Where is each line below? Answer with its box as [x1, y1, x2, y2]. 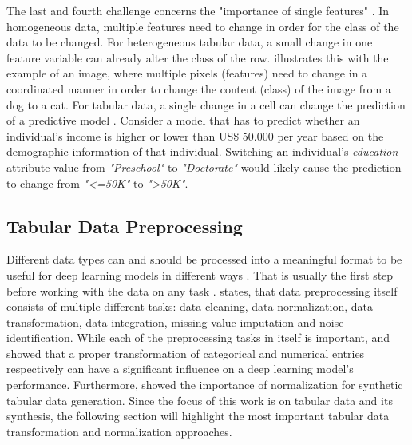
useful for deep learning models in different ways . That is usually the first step [6, 266, 394, 283]
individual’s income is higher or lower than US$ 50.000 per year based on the [6, 127, 384, 144]
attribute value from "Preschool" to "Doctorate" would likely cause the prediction [6, 158, 402, 175]
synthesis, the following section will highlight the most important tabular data [6, 407, 390, 424]
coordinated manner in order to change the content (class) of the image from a [6, 80, 391, 97]
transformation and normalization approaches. [6, 423, 232, 439]
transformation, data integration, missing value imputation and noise [6, 313, 344, 330]
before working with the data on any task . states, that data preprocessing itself [6, 282, 398, 299]
